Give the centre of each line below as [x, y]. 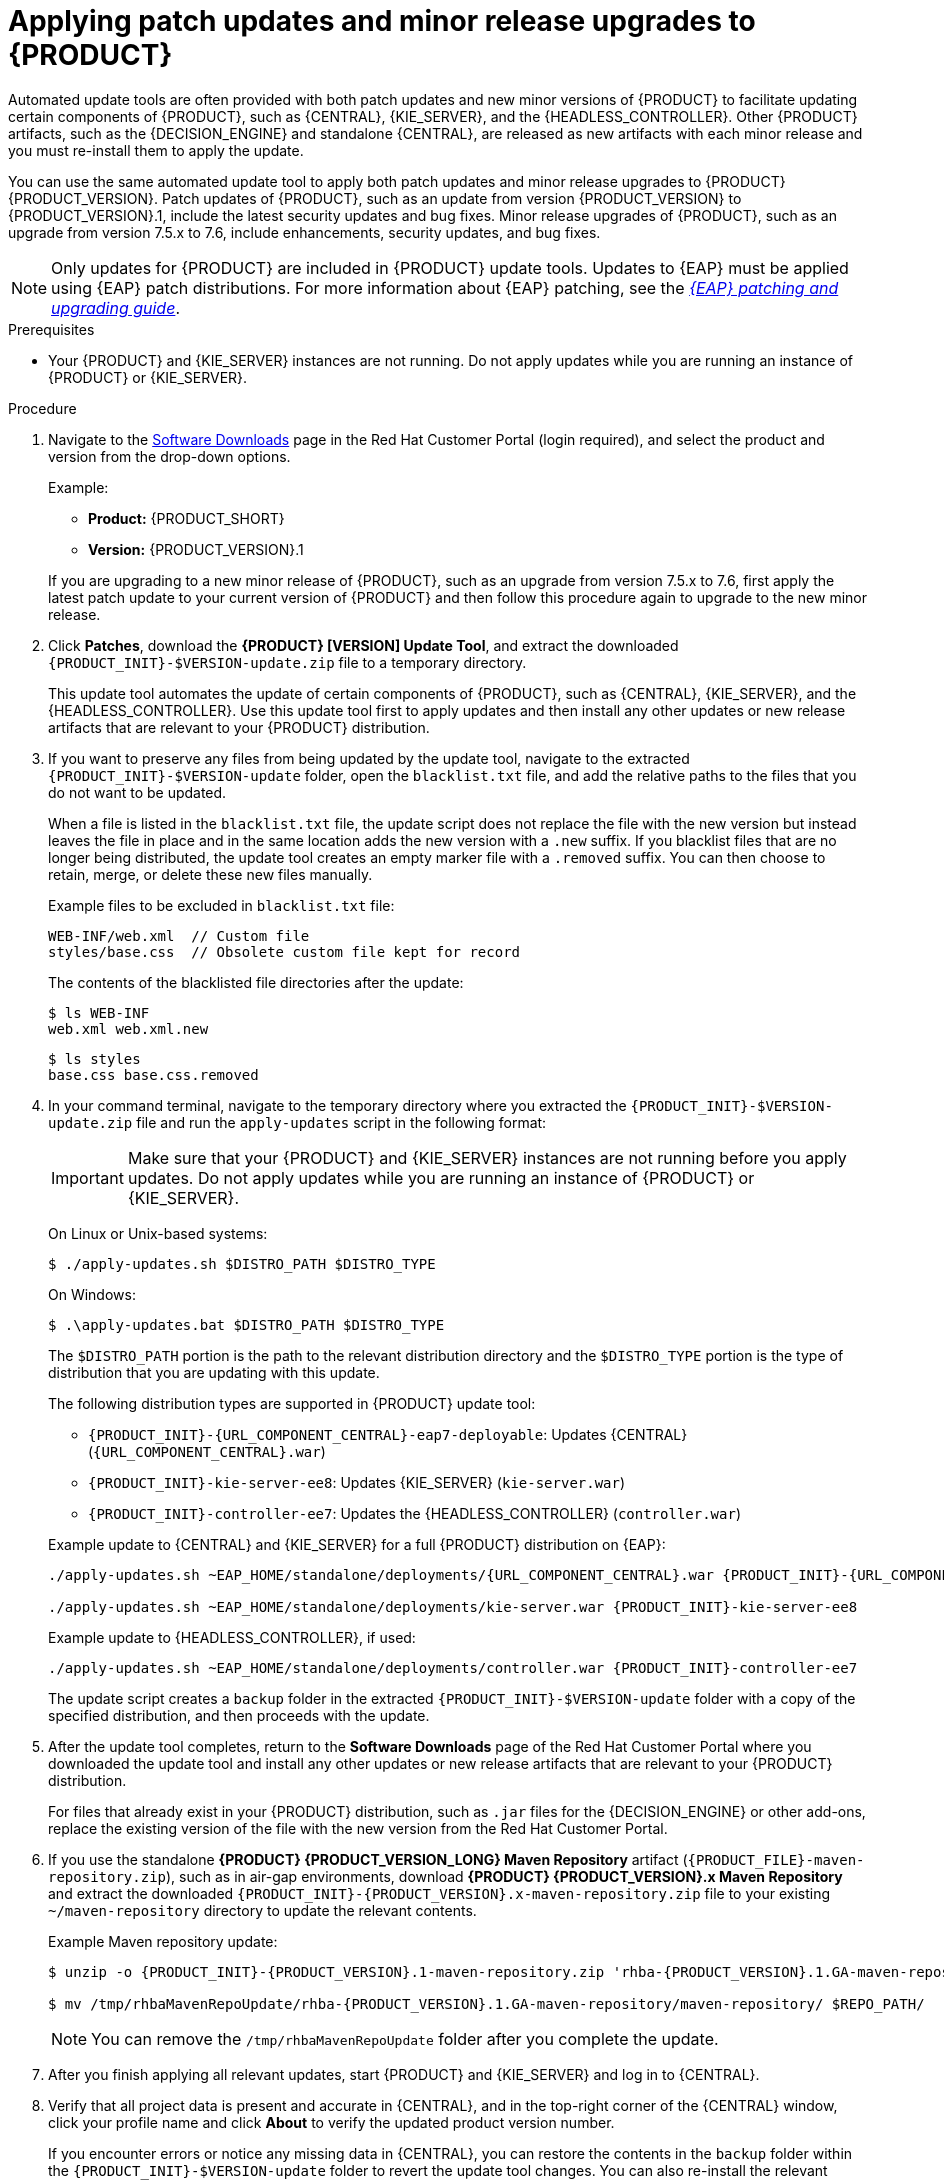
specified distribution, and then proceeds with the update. [239, 1715]
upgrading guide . [115, 307]
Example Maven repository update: [163, 1941]
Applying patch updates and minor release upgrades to [382, 21]
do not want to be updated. [137, 792]
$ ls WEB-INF [99, 1012]
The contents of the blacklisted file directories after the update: [256, 982]
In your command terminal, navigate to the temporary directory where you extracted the [337, 1105]
